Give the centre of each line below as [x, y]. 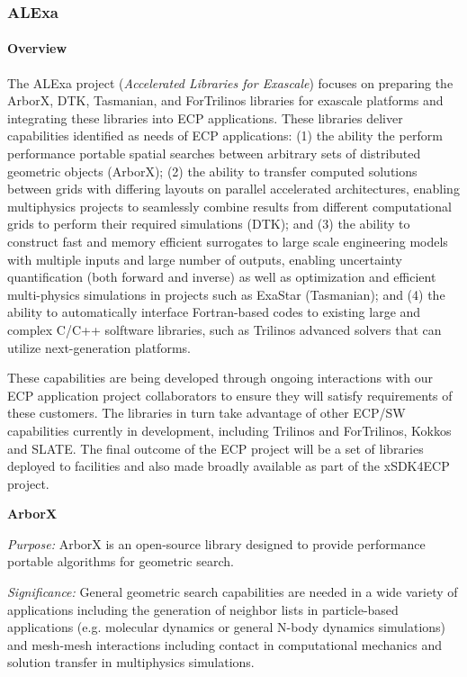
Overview [37, 48]
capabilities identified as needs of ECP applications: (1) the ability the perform [225, 135]
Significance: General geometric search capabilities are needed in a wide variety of [233, 592]
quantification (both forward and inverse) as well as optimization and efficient [222, 277]
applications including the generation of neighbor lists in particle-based [203, 609]
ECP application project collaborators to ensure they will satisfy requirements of [230, 395]
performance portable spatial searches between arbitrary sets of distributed [214, 153]
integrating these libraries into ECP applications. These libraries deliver [205, 117]
